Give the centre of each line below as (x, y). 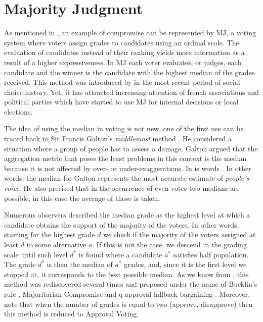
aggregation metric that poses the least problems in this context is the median (125, 158)
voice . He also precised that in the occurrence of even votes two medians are (122, 188)
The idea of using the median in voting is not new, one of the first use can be (124, 128)
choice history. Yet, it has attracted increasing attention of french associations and (131, 92)
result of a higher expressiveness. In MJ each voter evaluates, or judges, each (123, 62)
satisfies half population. (211, 254)
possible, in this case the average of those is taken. (82, 198)
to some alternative (56, 244)
